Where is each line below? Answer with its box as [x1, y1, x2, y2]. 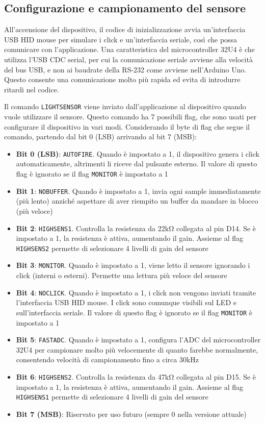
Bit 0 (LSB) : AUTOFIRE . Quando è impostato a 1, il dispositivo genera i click [16, 148, 259, 159]
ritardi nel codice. [4, 84, 59, 94]
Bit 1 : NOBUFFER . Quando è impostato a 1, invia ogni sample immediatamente [16, 185, 261, 196]
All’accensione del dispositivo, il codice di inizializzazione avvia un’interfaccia [4, 24, 246, 35]
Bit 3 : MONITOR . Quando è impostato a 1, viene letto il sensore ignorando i [16, 260, 250, 270]
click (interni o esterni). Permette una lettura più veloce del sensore [16, 270, 227, 281]
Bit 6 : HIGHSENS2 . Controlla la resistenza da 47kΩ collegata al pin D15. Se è [16, 371, 256, 382]
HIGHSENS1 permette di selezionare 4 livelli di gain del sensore [16, 391, 208, 402]
